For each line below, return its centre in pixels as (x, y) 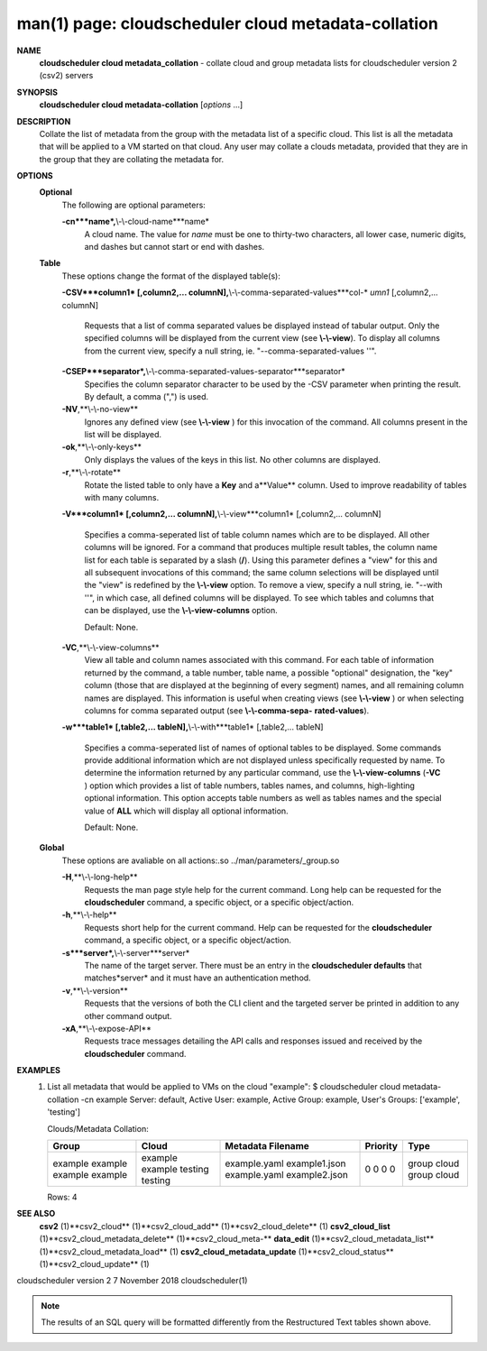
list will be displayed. (123, 435)
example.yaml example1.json (285, 1163)
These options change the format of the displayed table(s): (171, 276)
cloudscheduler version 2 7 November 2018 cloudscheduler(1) (132, 1281)
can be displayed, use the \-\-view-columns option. (181, 611)
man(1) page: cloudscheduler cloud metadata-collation (228, 23)
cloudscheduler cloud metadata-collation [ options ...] (141, 105)
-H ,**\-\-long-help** (100, 877)
